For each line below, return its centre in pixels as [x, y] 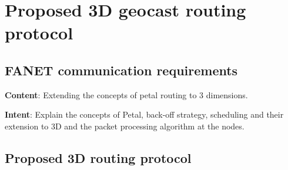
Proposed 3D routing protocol [98, 157]
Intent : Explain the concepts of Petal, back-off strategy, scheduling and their [144, 114]
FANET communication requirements [121, 70]
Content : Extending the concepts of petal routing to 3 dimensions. [126, 94]
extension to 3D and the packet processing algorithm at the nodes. [125, 126]
